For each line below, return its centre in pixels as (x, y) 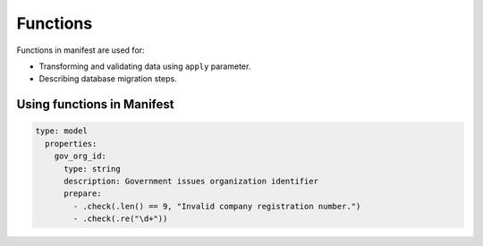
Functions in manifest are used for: (80, 50)
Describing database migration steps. (108, 79)
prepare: (83, 194)
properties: (71, 144)
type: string (92, 169)
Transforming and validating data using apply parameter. (145, 66)
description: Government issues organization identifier (191, 181)
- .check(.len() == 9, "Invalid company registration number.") (217, 206)
